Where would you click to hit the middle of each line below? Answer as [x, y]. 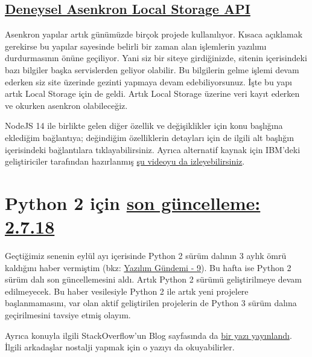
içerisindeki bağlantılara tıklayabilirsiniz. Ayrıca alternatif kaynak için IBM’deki [153, 149]
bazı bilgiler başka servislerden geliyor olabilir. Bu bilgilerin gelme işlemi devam [152, 69]
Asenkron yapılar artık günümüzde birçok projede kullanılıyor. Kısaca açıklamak [154, 34]
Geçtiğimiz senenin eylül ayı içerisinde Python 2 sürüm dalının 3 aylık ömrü [146, 256]
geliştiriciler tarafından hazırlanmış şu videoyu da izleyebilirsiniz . [125, 161]
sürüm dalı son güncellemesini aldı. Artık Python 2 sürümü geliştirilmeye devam [153, 279]
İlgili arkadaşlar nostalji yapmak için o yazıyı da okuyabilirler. [120, 347]
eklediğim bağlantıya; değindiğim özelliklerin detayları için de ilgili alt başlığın [149, 137]
